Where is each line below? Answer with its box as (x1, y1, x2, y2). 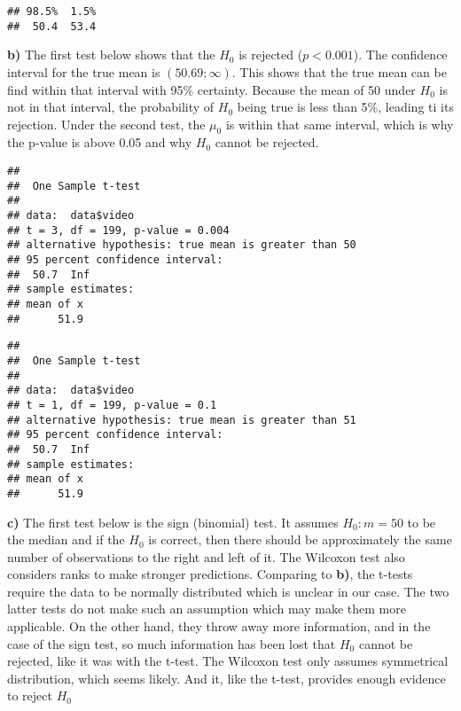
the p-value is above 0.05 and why (7, 133, 192, 152)
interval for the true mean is (7, 62, 160, 81)
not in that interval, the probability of (7, 98, 215, 116)
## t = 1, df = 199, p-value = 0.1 (7, 398, 217, 411)
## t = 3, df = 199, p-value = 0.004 (7, 223, 230, 237)
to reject (7, 686, 52, 705)
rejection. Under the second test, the (7, 114, 206, 133)
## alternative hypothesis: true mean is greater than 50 (7, 238, 356, 252)
